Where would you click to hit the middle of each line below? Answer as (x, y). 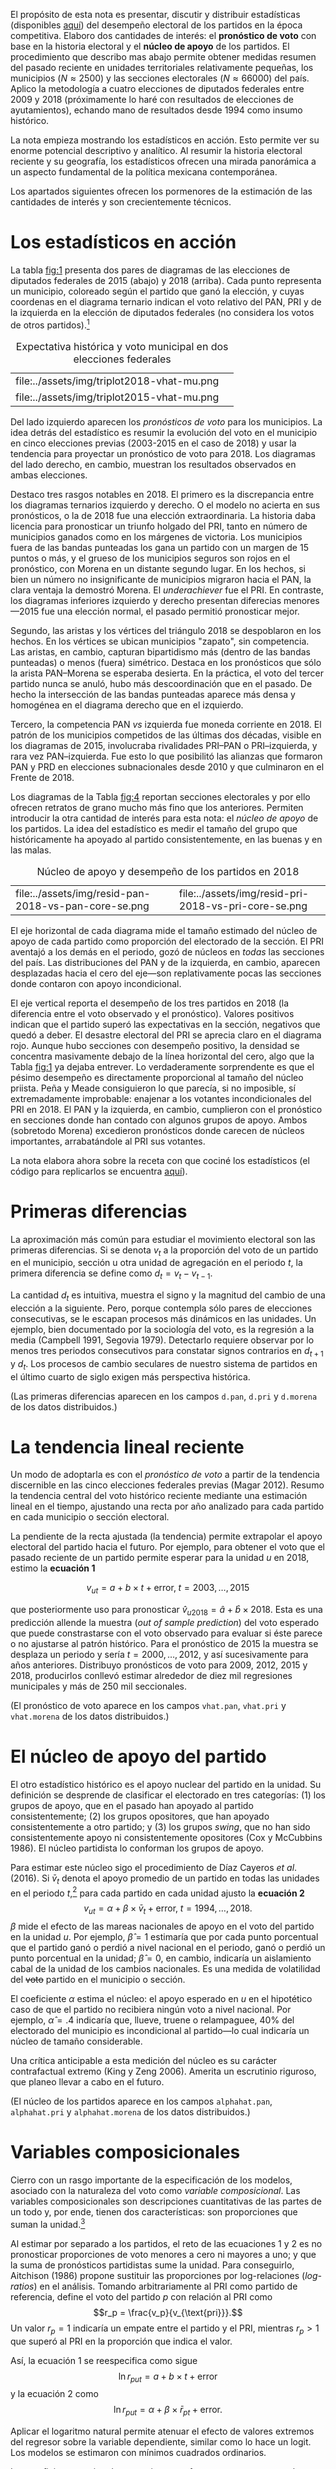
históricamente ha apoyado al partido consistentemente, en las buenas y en (166, 839)
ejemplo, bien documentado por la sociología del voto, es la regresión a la (162, 1329)
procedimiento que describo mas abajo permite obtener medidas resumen (163, 57)
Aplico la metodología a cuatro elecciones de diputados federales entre (157, 88)
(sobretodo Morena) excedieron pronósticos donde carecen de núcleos (157, 1130)
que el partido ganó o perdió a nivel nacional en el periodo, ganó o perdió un (168, 1948)
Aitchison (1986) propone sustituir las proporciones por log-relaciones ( (158, 2275)
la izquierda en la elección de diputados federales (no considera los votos (162, 312)
